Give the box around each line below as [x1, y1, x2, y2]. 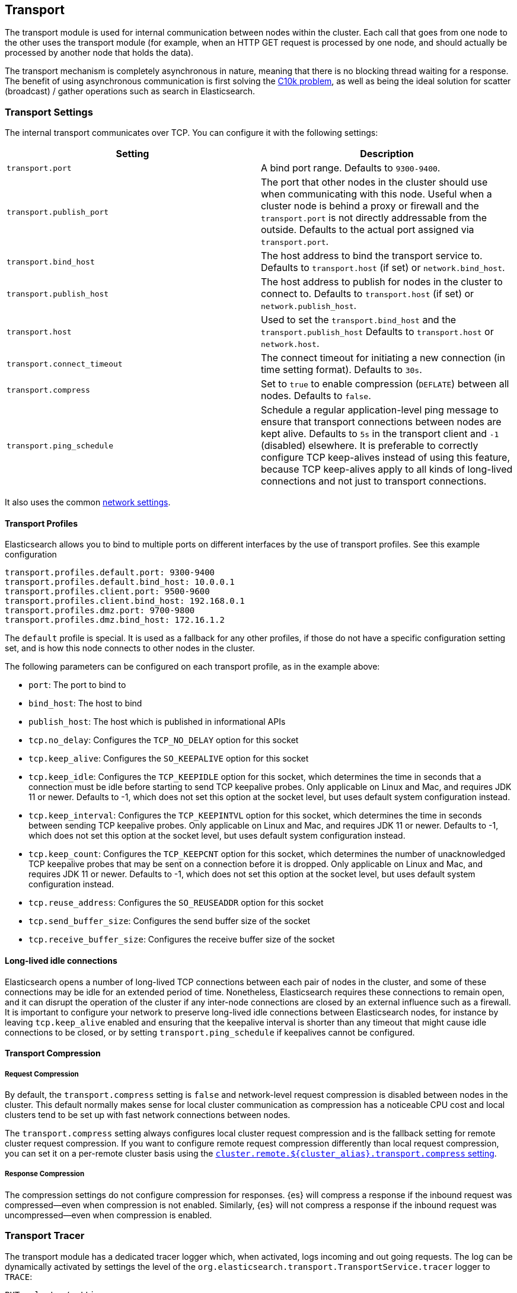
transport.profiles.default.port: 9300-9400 [5, 568, 215, 578]
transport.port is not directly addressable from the [261, 212, 487, 224]
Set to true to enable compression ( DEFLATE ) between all [261, 378, 509, 390]
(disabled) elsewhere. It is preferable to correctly [261, 440, 478, 452]
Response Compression [5, 1170, 85, 1179]
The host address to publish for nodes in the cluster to [261, 276, 503, 288]
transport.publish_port [7, 207, 109, 216]
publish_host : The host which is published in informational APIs [28, 716, 286, 727]
